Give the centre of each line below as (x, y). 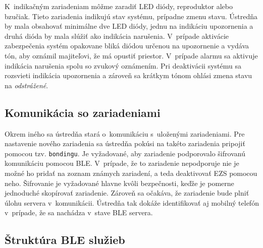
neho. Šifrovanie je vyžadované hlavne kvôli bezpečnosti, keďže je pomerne (119, 183)
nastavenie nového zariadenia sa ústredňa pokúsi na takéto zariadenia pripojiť (125, 143)
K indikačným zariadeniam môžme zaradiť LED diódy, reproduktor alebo (119, 6)
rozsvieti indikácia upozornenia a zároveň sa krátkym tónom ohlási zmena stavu (128, 75)
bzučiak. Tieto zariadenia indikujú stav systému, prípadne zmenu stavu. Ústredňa (131, 16)
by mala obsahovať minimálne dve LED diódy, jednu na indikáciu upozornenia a (129, 26)
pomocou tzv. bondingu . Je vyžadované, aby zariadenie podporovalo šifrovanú (125, 153)
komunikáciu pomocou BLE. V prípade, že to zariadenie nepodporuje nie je (122, 163)
